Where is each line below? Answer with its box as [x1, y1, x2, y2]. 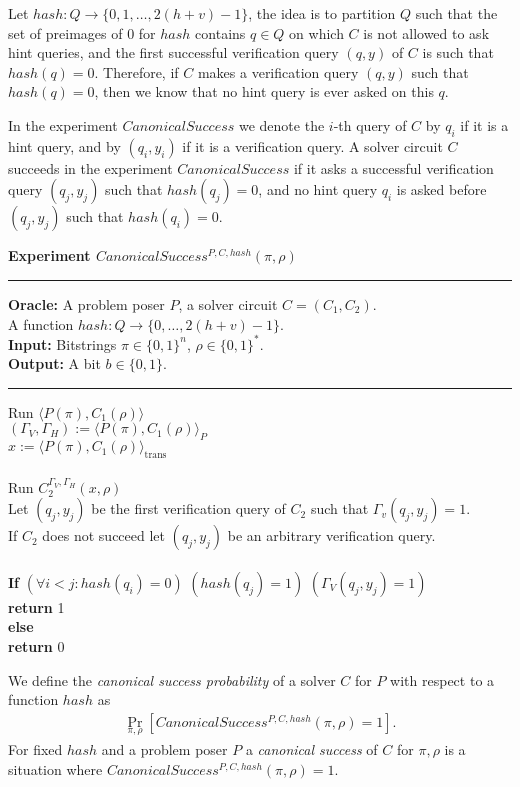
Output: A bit [8, 353, 101, 374]
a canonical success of [245, 739, 378, 760]
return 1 [8, 596, 65, 617]
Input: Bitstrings [8, 333, 117, 354]
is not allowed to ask [363, 22, 490, 43]
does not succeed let [42, 525, 165, 546]
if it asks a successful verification [293, 157, 494, 178]
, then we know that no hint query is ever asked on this [94, 81, 434, 102]
